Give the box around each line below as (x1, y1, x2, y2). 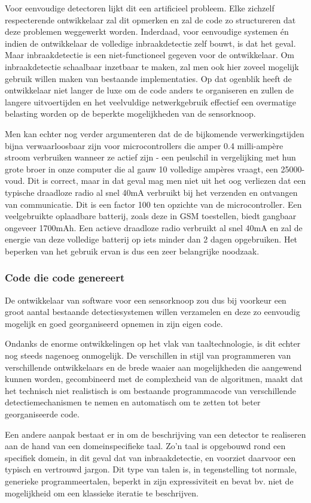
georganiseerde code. (5, 408, 80, 420)
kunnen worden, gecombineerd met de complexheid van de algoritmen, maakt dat (5, 372, 303, 385)
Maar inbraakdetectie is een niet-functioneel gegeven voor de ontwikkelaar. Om (5, 49, 294, 61)
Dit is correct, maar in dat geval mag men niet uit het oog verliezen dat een (28, 174, 306, 187)
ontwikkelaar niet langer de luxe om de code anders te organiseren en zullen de (5, 84, 294, 96)
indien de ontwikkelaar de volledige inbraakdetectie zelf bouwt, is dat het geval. (5, 37, 296, 49)
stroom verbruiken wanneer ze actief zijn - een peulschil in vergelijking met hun (5, 151, 296, 163)
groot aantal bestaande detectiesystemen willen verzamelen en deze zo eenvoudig (5, 305, 300, 318)
